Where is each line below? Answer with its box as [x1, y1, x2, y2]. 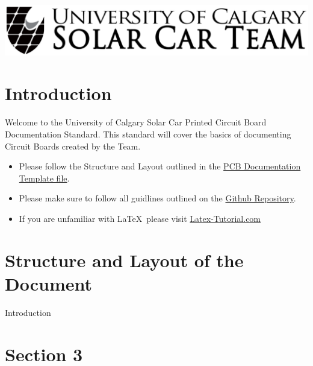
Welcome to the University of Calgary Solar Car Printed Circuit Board [5, 116, 267, 128]
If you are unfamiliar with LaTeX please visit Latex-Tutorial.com [19, 212, 261, 224]
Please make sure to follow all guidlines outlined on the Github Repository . [19, 192, 296, 204]
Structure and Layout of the [5, 247, 244, 272]
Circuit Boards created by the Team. [5, 139, 141, 152]
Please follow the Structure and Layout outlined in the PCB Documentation [19, 160, 301, 172]
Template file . [19, 171, 70, 184]
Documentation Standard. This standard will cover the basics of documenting [5, 127, 291, 140]
